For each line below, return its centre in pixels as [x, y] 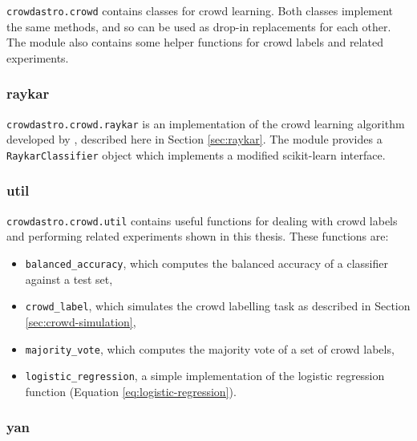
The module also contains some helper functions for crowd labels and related [195, 42]
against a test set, [69, 279]
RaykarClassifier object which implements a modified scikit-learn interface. [196, 154]
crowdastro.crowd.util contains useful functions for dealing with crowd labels [202, 220]
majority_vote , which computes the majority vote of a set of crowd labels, [210, 348]
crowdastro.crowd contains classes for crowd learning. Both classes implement [200, 10]
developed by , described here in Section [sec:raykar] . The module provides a [194, 139]
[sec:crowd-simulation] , [81, 321]
